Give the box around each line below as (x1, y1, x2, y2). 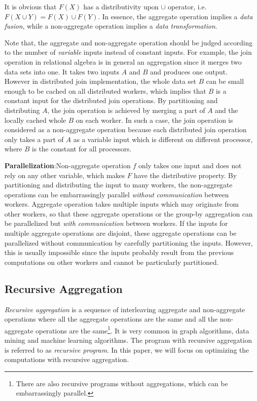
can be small (206, 76, 244, 86)
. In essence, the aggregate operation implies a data (98, 11, 253, 21)
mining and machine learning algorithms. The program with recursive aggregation (4, 335, 252, 345)
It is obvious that (4, 1, 57, 11)
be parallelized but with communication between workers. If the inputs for (4, 218, 228, 228)
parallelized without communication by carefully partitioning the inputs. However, (4, 237, 253, 248)
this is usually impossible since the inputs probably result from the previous (4, 247, 234, 257)
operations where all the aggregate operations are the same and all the (4, 314, 218, 324)
